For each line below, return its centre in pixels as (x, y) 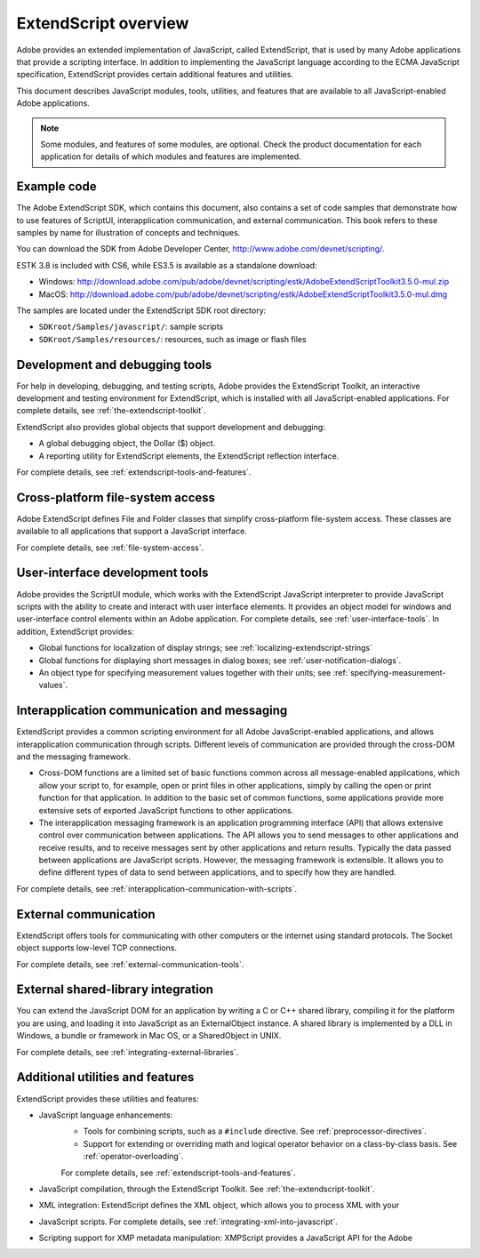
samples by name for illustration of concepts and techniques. (128, 232)
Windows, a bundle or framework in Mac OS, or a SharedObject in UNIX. (149, 1036)
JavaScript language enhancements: (106, 1115)
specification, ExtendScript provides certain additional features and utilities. (155, 75)
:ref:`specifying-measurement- (389, 672)
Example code (56, 187)
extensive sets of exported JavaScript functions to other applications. (166, 810)
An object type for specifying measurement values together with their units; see (185, 672)
